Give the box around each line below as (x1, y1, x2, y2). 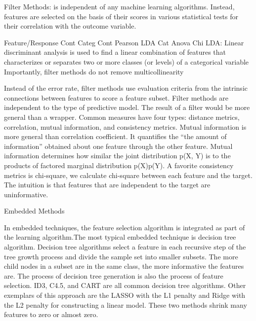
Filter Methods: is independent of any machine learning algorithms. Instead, (4, 1, 235, 11)
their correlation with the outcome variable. (4, 21, 136, 31)
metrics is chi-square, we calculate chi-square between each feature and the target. (4, 170, 253, 180)
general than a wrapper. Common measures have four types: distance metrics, (4, 111, 240, 122)
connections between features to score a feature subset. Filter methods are (4, 92, 228, 103)
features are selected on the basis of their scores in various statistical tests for (4, 11, 238, 21)
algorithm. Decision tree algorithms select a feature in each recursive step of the (4, 242, 246, 252)
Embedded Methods (4, 206, 65, 216)
